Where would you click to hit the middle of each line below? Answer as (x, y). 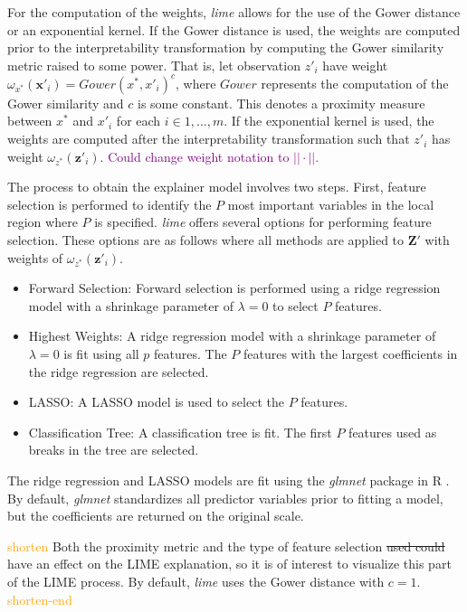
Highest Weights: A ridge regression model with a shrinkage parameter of (232, 336)
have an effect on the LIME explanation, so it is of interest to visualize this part (229, 564)
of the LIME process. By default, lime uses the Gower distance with (196, 581)
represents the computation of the (355, 83)
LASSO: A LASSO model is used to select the (156, 402)
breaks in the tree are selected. (114, 450)
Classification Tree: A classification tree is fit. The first (180, 432)
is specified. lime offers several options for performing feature (263, 222)
